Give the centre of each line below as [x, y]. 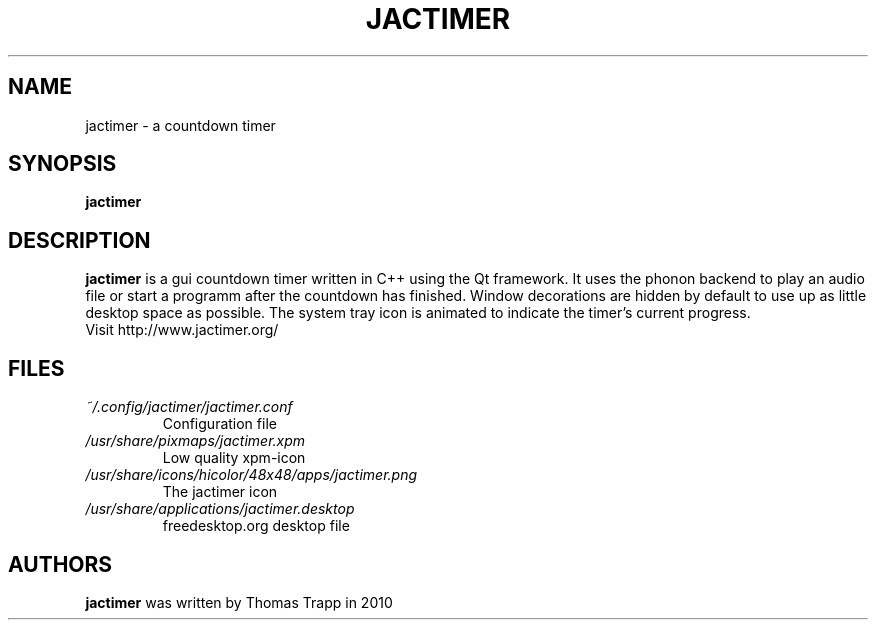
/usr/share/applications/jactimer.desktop [220, 509]
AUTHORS [60, 564]
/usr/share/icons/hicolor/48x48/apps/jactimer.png [251, 475]
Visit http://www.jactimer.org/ [182, 330]
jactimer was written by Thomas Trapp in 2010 [239, 602]
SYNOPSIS [62, 164]
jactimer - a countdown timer [180, 125]
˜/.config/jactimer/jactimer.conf [189, 407]
